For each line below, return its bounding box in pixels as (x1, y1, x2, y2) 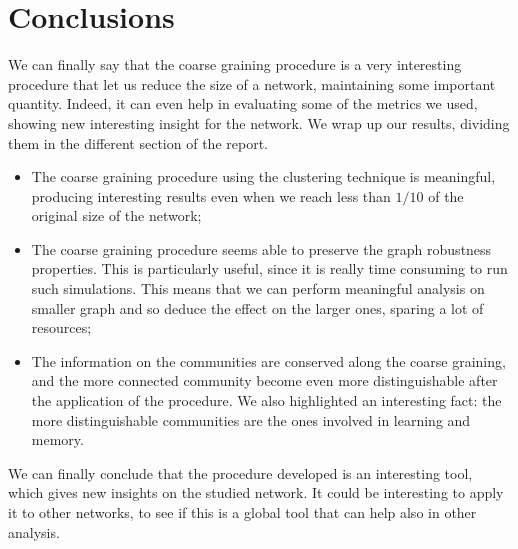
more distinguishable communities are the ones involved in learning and (31, 409, 471, 430)
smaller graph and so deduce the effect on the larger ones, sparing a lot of (31, 297, 484, 318)
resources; (31, 317, 92, 338)
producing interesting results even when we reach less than (31, 185, 391, 206)
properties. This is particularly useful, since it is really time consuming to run (31, 258, 508, 279)
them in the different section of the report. (8, 132, 268, 153)
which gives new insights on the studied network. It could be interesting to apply (8, 482, 504, 503)
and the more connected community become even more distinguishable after (31, 370, 498, 391)
